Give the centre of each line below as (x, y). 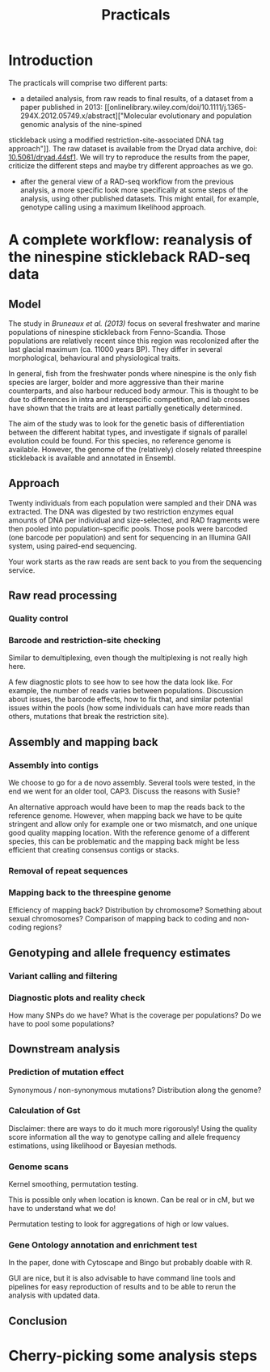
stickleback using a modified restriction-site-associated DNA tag (116, 140)
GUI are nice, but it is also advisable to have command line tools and (122, 1278)
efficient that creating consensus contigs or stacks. (94, 850)
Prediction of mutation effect (66, 1072)
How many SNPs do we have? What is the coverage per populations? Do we (135, 1015)
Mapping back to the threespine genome (90, 892)
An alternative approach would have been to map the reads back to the (127, 807)
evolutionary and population (205, 116)
